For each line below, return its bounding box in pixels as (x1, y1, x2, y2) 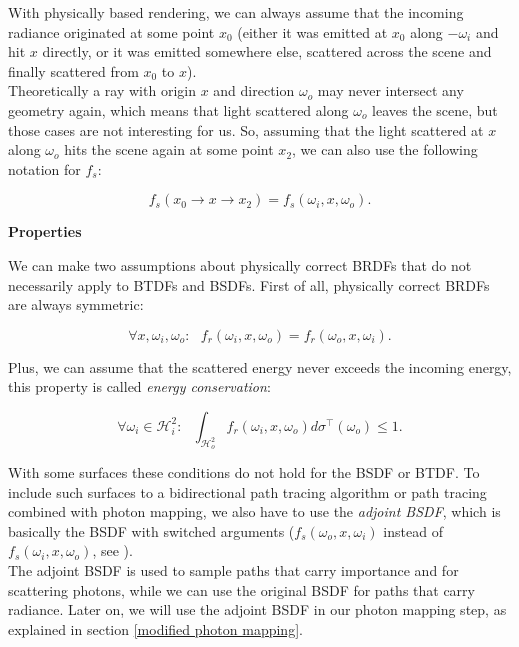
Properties (8, 221, 82, 242)
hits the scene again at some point (64, 139, 274, 160)
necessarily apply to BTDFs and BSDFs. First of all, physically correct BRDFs (8, 274, 490, 295)
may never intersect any (317, 80, 464, 101)
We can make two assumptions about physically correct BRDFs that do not (8, 254, 472, 275)
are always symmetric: (8, 294, 144, 315)
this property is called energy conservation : (8, 376, 271, 397)
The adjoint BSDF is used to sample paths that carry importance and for (8, 560, 459, 581)
